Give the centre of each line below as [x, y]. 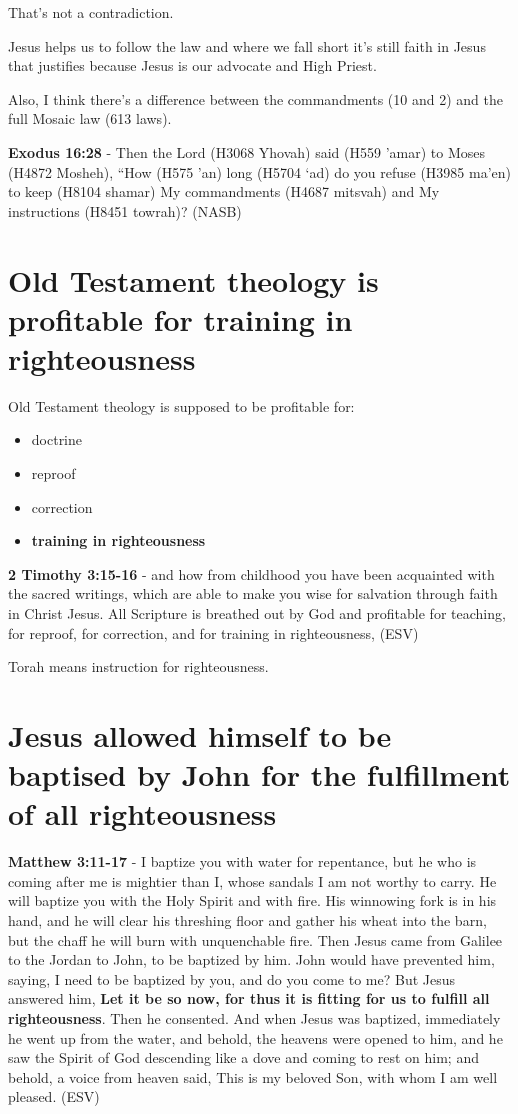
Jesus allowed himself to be [200, 734]
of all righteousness [142, 813]
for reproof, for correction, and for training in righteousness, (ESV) [213, 632]
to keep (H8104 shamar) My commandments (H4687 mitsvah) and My [224, 191]
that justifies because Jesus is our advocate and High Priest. [192, 65]
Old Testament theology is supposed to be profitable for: [181, 405]
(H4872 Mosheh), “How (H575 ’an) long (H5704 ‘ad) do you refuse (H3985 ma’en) [260, 171]
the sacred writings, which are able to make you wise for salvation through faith [253, 593]
